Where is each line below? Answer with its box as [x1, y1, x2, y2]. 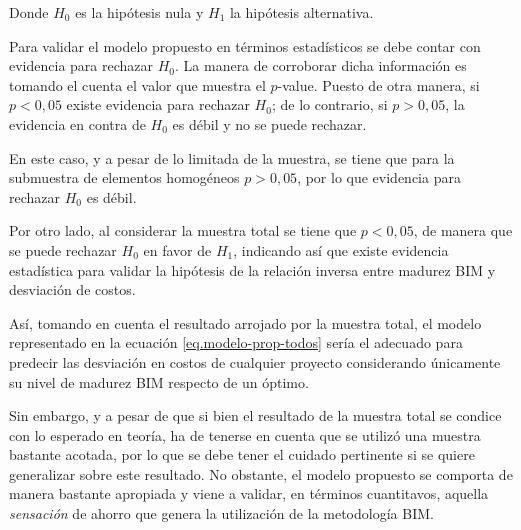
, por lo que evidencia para [297, 167, 461, 188]
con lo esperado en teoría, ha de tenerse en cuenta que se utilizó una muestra [9, 424, 481, 445]
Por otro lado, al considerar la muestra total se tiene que [9, 220, 357, 241]
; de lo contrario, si [271, 94, 388, 115]
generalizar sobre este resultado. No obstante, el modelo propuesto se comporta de [9, 463, 513, 484]
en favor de [143, 239, 212, 260]
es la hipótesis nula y [75, 2, 204, 22]
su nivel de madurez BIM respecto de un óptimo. [9, 371, 309, 392]
